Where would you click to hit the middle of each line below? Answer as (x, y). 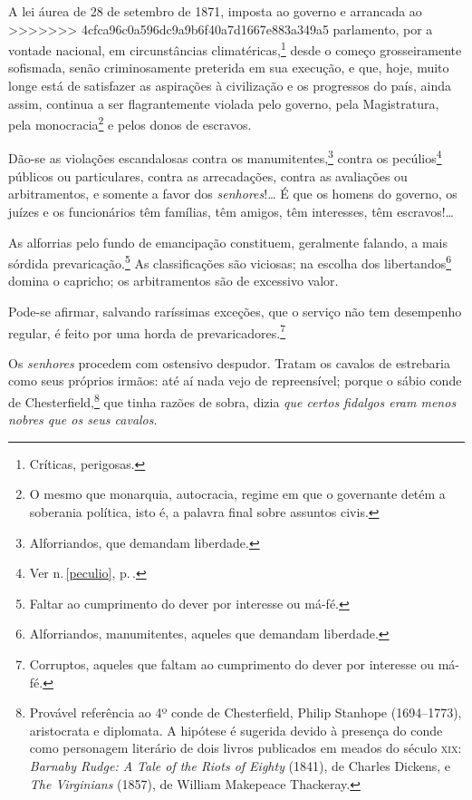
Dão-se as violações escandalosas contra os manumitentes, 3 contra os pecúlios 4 (225, 157)
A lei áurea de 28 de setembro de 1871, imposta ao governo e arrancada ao (215, 11)
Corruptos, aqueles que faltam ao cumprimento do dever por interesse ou (231, 663)
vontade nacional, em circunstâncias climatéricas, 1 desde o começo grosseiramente (235, 49)
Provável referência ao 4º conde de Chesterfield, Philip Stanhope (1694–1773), (246, 712)
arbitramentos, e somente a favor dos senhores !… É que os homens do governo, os (233, 194)
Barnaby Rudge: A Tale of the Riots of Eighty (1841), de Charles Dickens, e (240, 765)
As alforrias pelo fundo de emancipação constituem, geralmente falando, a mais (228, 242)
